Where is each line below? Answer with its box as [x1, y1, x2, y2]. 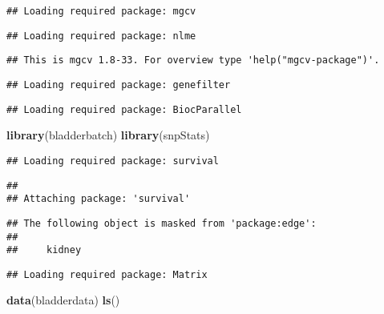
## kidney [6, 244, 82, 256]
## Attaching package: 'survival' [6, 193, 191, 205]
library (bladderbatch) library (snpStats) [6, 127, 210, 143]
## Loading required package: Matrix [6, 268, 208, 280]
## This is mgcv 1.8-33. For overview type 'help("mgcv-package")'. [6, 54, 380, 66]
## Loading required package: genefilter [6, 78, 231, 91]
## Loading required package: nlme [6, 30, 196, 42]
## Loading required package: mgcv [6, 6, 196, 17]
